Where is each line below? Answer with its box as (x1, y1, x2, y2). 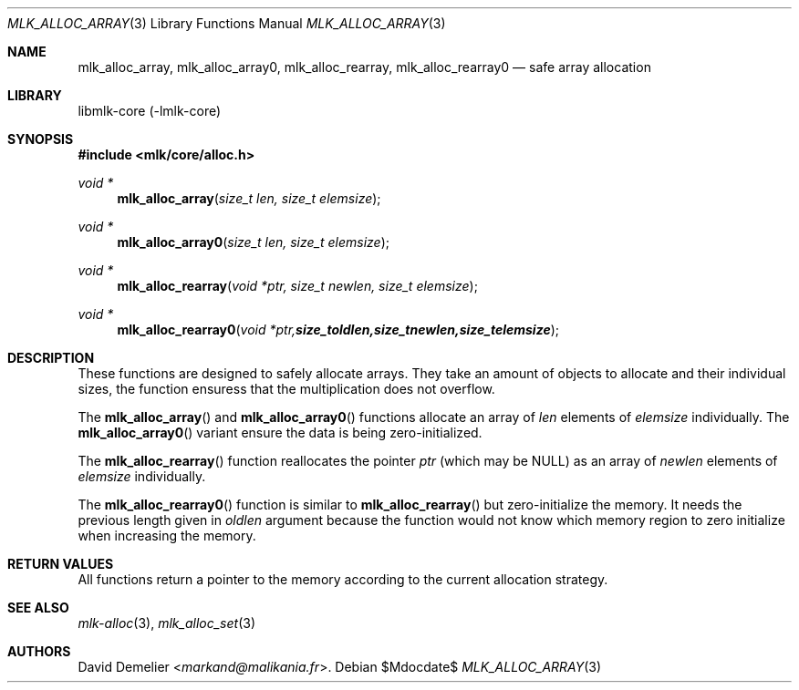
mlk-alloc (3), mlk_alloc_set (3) (78, 615, 255, 631)
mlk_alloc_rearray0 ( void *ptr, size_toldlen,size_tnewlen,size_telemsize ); (117, 322, 559, 337)
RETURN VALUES (7, 556, 114, 572)
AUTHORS (7, 644, 71, 659)
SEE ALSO (7, 600, 69, 615)
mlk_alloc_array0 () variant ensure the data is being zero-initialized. (78, 425, 483, 440)
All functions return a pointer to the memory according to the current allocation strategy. (78, 572, 608, 587)
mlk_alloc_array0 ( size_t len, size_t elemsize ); (117, 234, 390, 250)
